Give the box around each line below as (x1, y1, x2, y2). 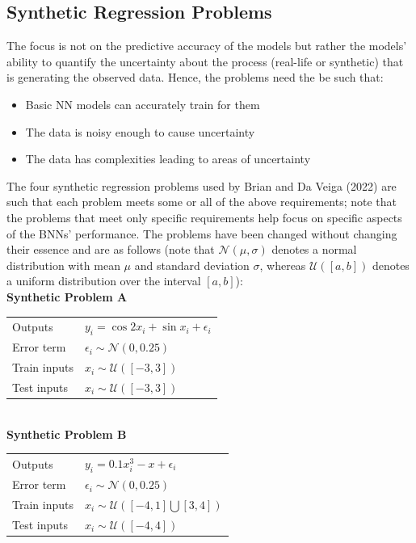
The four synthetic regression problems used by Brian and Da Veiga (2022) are (6, 177, 397, 194)
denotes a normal (271, 241, 357, 258)
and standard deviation (134, 256, 250, 273)
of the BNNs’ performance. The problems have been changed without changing (6, 225, 397, 242)
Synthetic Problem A (6, 288, 128, 305)
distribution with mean (6, 256, 120, 273)
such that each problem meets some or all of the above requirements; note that (6, 193, 397, 210)
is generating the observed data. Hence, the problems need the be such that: (6, 69, 384, 86)
